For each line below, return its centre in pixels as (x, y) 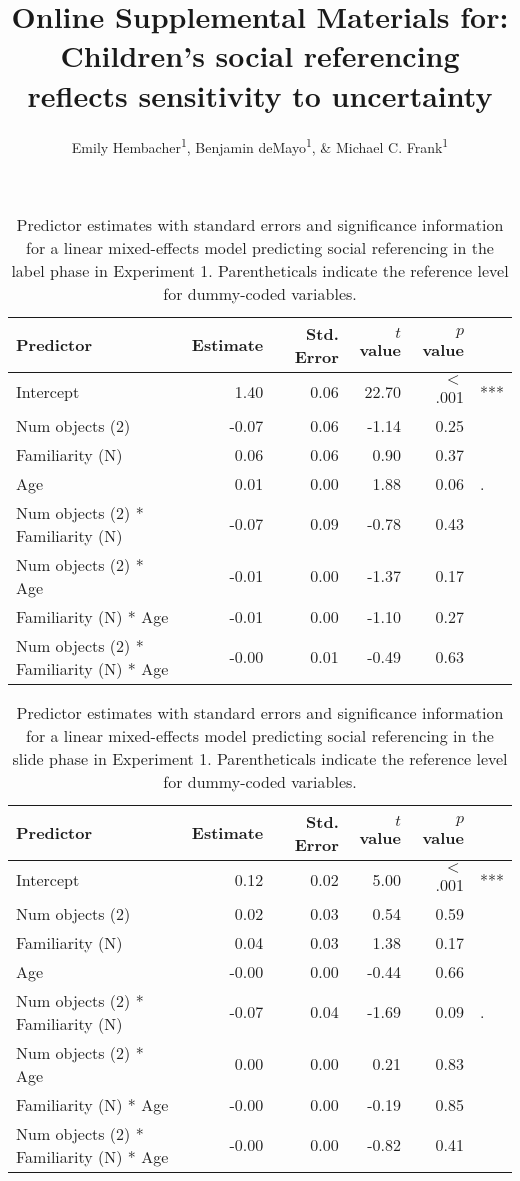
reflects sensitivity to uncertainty (260, 94)
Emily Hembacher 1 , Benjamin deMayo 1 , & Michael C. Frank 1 (260, 145)
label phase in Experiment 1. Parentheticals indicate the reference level (260, 270)
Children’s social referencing (260, 55)
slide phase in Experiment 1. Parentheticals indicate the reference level (260, 758)
